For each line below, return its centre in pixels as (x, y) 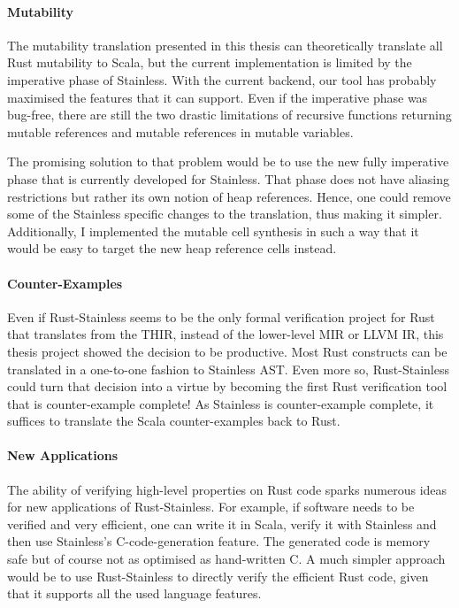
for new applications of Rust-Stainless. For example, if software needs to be (211, 507)
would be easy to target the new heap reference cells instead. (172, 248)
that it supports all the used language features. (134, 593)
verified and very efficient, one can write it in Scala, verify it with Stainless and (222, 523)
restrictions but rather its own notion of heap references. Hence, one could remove (229, 196)
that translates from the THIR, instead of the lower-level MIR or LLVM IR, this (226, 334)
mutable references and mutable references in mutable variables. (180, 131)
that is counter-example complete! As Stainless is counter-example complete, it (221, 403)
